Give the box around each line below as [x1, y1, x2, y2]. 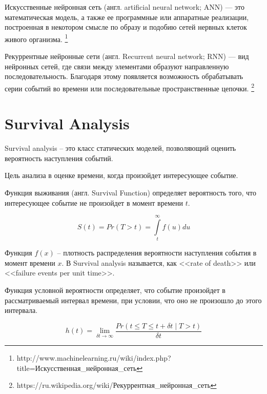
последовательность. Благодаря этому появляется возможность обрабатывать [5, 71, 243, 82]
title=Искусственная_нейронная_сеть [16, 362, 137, 373]
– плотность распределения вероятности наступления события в [57, 247, 257, 258]
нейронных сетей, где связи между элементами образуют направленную [5, 61, 229, 71]
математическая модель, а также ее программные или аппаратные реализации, [5, 11, 249, 22]
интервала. [5, 305, 38, 316]
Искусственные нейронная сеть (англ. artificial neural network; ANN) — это [5, 2, 244, 12]
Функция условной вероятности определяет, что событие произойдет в [5, 285, 225, 295]
